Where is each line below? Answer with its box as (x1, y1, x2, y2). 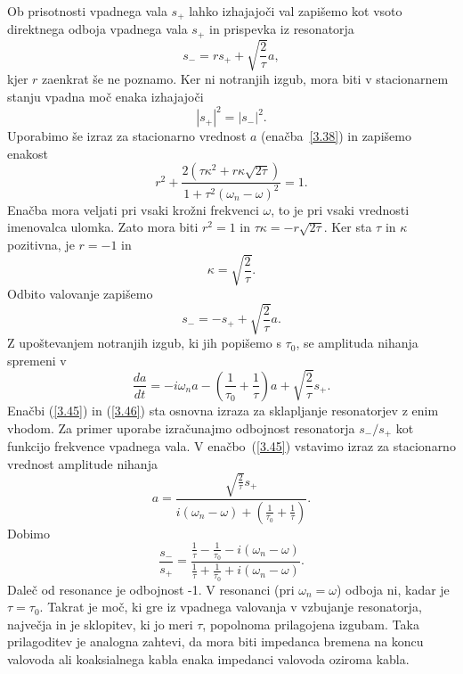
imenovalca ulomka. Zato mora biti (7, 218, 199, 236)
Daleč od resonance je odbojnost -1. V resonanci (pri (7, 579, 295, 598)
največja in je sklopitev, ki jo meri (7, 614, 193, 633)
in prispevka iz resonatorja (209, 20, 354, 38)
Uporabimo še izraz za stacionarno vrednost (7, 127, 247, 145)
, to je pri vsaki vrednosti (271, 200, 410, 218)
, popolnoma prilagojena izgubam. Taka (202, 614, 419, 633)
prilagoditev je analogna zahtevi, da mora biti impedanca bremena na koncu (7, 632, 424, 651)
